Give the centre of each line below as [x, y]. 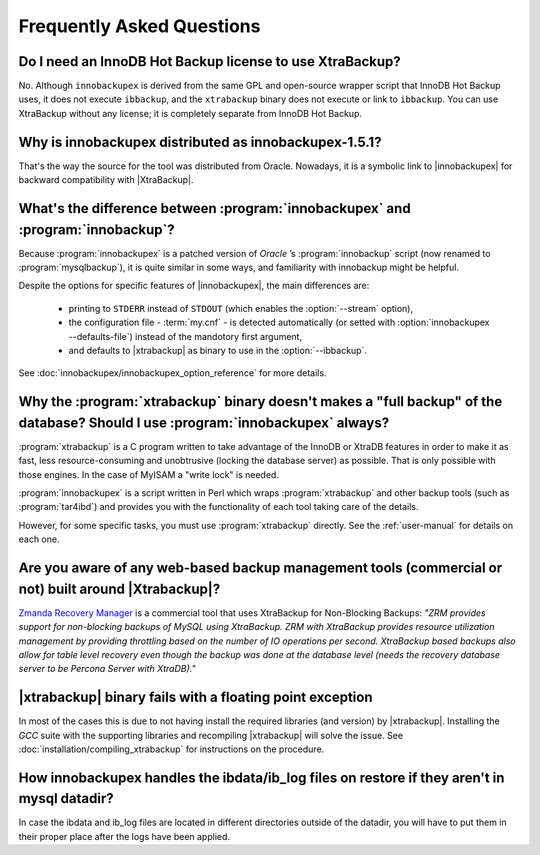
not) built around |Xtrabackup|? [119, 588]
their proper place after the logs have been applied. [124, 836]
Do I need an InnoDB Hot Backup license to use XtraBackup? [210, 61]
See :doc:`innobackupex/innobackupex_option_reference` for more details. [172, 373]
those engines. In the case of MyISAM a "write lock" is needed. [149, 474]
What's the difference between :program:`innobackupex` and [214, 208]
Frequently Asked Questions [139, 26]
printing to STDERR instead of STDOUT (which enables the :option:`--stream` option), [241, 308]
